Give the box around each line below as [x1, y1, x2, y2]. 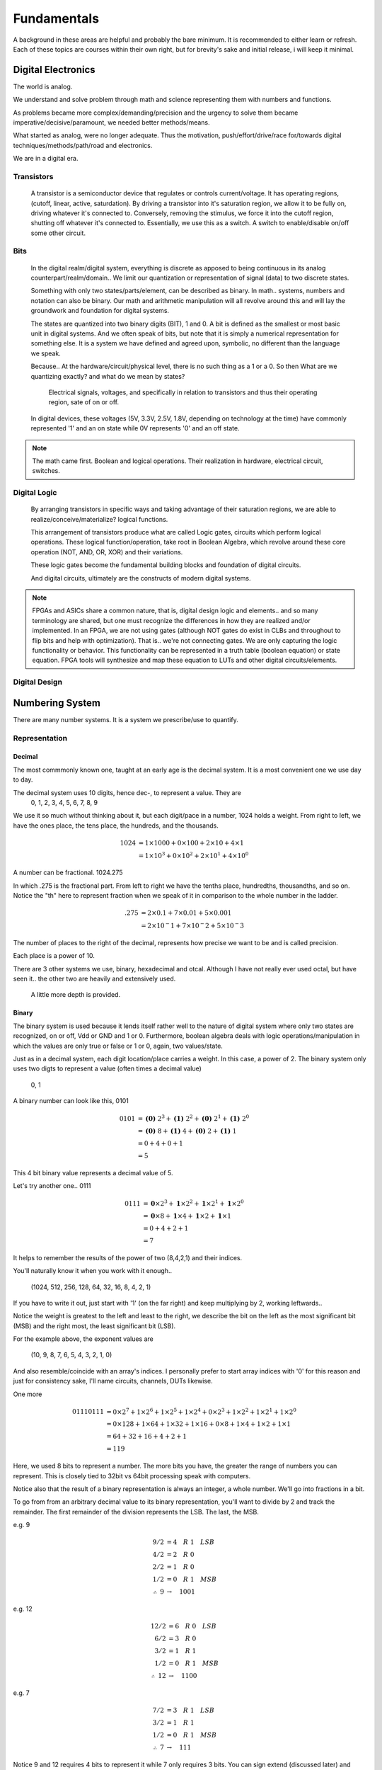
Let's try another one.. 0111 [13, 1182, 91, 1190]
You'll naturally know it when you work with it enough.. [13, 1267, 173, 1275]
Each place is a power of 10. [13, 952, 95, 960]
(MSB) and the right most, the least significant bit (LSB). [13, 1321, 176, 1330]
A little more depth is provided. [30, 990, 120, 999]
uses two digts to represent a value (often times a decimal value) [13, 1064, 202, 1073]
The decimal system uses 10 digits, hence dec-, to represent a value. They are [13, 788, 242, 796]
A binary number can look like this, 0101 [13, 1097, 129, 1105]
